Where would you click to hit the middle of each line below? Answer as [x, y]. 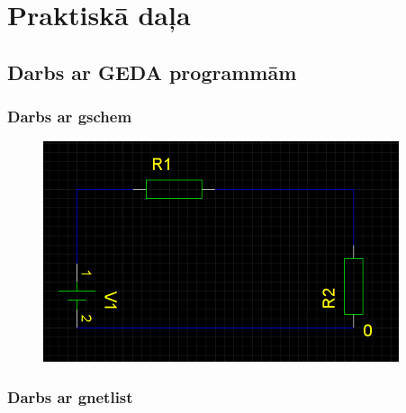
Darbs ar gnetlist [70, 396]
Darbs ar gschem [70, 117]
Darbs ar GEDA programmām [152, 72]
